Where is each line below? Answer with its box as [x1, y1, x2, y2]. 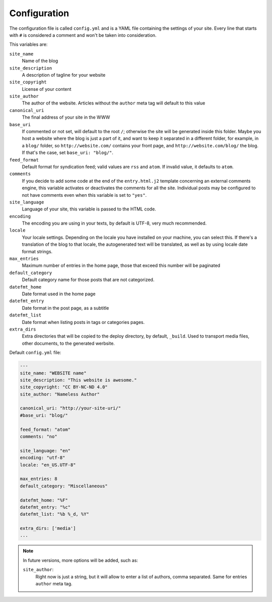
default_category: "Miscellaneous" [20, 483, 108, 489]
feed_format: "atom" [20, 426, 71, 432]
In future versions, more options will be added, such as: [23, 557, 139, 563]
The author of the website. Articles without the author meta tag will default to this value [22, 100, 206, 106]
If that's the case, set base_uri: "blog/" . [22, 149, 113, 156]
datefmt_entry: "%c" [20, 504, 71, 510]
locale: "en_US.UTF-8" [20, 462, 76, 468]
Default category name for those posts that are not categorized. [22, 277, 155, 283]
